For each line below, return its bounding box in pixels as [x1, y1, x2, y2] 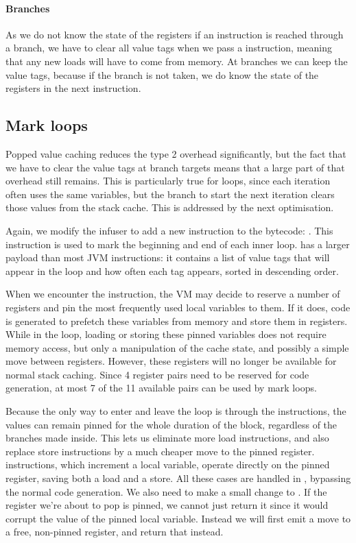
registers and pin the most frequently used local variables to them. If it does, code [5, 300, 351, 314]
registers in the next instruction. [5, 81, 141, 95]
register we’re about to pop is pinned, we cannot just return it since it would [5, 498, 329, 512]
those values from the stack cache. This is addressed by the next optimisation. [5, 200, 334, 215]
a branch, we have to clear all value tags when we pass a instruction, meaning [5, 40, 332, 55]
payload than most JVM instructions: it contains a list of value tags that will [5, 250, 330, 265]
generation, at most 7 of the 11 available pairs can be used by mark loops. [5, 381, 317, 395]
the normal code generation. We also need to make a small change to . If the [5, 484, 327, 498]
